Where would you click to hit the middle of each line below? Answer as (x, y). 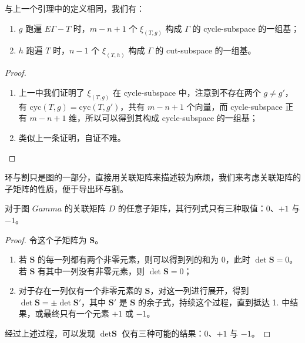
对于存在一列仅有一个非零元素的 (80, 290)
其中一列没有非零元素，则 (95, 270)
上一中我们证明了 (51, 92)
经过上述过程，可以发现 (50, 333)
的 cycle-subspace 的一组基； (246, 28)
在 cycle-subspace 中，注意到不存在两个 (187, 92)
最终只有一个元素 (76, 313)
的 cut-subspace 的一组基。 (206, 50)
